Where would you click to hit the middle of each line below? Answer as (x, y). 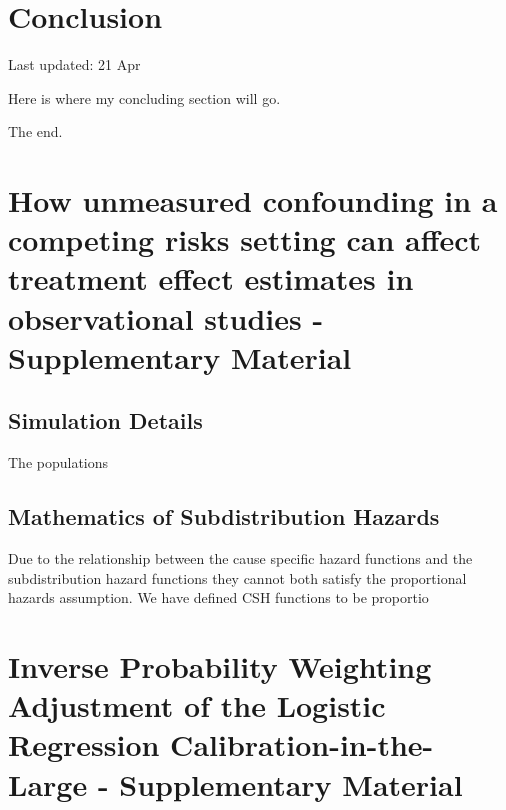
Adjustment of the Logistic (197, 705)
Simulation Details (105, 420)
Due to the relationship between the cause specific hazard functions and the (240, 558)
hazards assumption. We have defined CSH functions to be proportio (218, 597)
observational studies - (166, 317)
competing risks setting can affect (245, 239)
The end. (35, 131)
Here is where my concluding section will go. (144, 97)
